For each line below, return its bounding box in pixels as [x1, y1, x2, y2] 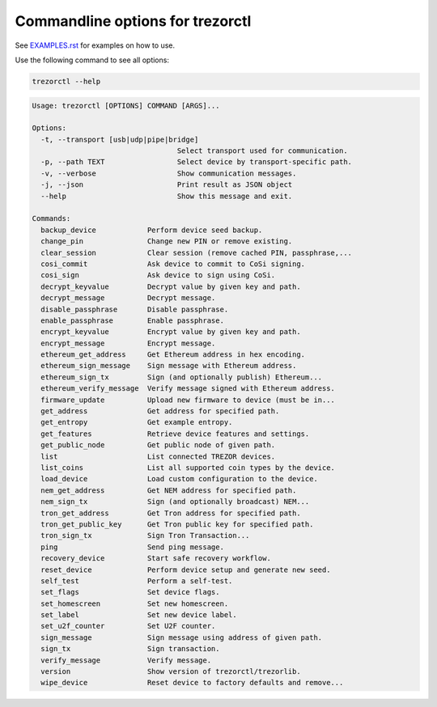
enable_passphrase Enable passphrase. [40, 315, 224, 325]
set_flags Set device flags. [40, 587, 220, 597]
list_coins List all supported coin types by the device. [40, 464, 336, 472]
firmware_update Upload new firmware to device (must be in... [40, 395, 336, 404]
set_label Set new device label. [40, 611, 238, 620]
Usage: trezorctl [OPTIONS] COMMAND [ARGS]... [32, 101, 220, 110]
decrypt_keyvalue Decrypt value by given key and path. [40, 282, 301, 291]
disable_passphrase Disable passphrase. [40, 304, 229, 314]
